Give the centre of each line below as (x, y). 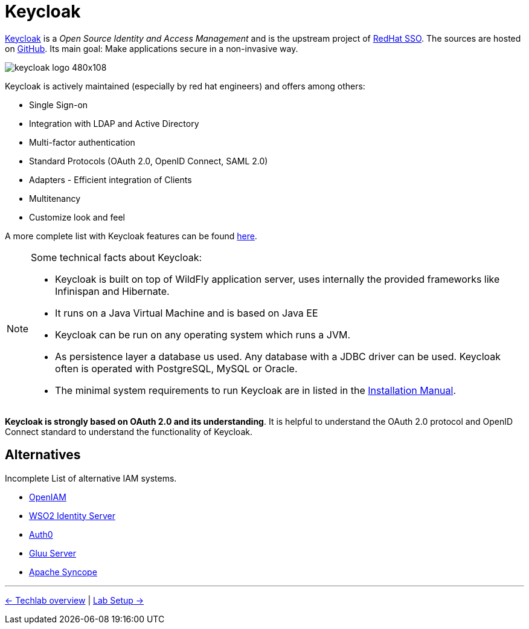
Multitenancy (55, 198)
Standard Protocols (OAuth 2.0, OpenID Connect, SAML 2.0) (149, 161)
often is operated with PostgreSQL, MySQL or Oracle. (176, 368)
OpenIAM (48, 497)
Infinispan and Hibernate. (112, 291)
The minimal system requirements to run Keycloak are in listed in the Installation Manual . (256, 390)
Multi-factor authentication (82, 142)
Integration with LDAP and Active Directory (114, 123)
